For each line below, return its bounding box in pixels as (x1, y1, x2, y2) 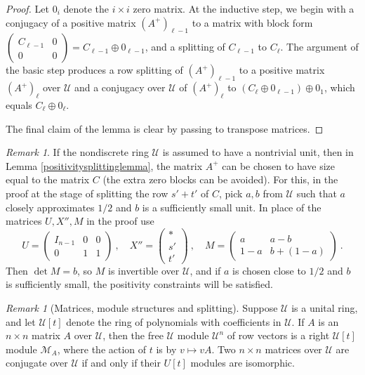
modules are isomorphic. (190, 355, 295, 370)
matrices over (265, 341, 322, 356)
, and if (190, 263, 221, 277)
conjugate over (6, 355, 68, 370)
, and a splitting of (145, 39, 225, 54)
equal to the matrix (6, 172, 90, 187)
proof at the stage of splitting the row (6, 185, 168, 200)
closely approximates (6, 199, 95, 214)
